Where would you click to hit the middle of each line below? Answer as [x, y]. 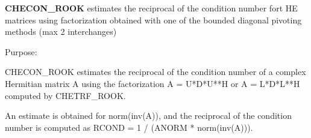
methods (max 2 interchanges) [61, 31]
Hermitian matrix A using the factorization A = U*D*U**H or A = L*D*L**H [152, 83]
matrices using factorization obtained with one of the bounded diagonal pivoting [153, 19]
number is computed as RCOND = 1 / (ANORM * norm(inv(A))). [129, 127]
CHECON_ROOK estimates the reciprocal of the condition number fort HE [151, 8]
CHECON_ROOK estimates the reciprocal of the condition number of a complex [155, 72]
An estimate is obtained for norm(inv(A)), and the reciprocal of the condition [148, 115]
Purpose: [21, 51]
